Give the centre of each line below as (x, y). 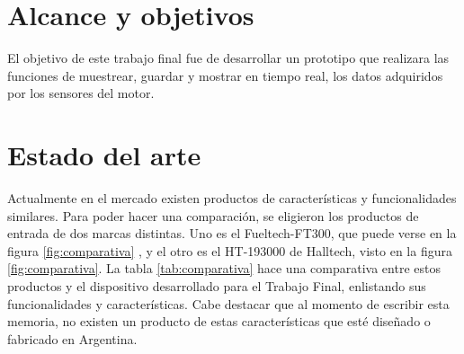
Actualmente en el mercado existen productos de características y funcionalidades (232, 198)
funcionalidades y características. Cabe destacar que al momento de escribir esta (228, 303)
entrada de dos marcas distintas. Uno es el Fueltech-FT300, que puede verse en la (232, 233)
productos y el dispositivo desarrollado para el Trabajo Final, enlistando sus (217, 286)
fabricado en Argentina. (72, 338)
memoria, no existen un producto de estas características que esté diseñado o (219, 321)
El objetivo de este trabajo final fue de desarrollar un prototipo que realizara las (228, 58)
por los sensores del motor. (81, 93)
